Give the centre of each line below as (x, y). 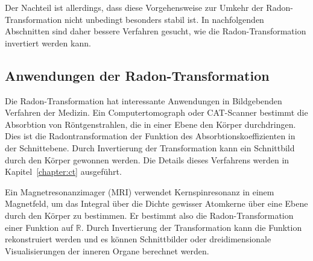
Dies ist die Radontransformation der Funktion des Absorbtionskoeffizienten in (150, 136)
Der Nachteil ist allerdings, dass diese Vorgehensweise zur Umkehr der (134, 7)
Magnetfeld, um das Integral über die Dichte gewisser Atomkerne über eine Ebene (156, 203)
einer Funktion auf (39, 227)
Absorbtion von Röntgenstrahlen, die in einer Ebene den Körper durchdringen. (150, 124)
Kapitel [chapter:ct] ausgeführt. (63, 171)
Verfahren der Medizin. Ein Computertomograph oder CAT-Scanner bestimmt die (156, 112)
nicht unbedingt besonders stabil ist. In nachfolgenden (164, 19)
